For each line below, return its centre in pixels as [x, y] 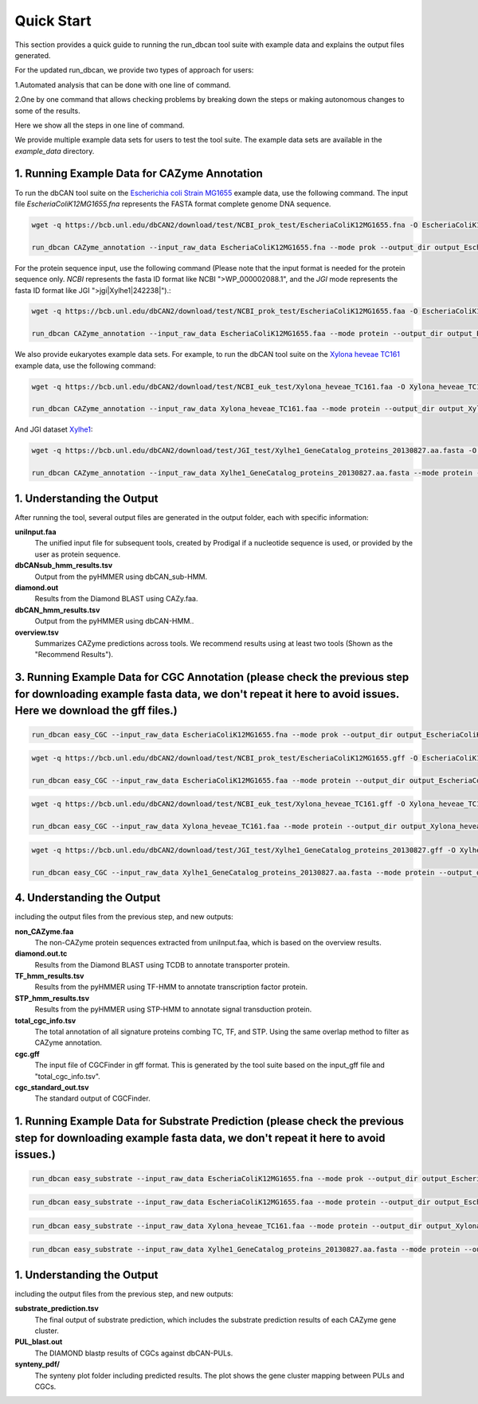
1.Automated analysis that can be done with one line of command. [123, 84]
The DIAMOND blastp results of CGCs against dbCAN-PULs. [134, 1353]
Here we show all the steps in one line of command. [100, 125]
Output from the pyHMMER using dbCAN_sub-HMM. [121, 577]
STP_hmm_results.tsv [52, 998]
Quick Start [53, 21]
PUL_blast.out [39, 1342]
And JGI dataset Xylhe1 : [54, 429]
